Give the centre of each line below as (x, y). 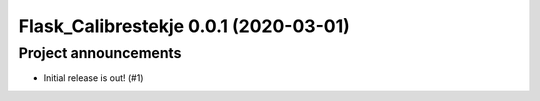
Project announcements (100, 53)
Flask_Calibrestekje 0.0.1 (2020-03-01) (184, 26)
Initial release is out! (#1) (93, 78)
